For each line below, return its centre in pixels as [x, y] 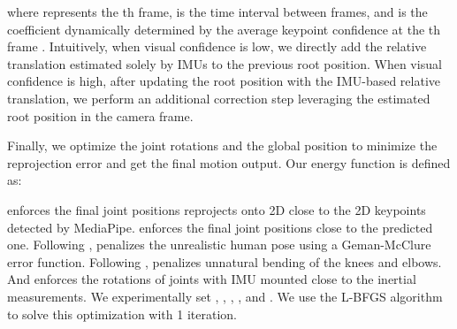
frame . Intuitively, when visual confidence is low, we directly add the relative [217, 46]
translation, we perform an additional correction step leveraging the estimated [219, 98]
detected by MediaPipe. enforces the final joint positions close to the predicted [220, 227]
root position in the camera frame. [100, 115]
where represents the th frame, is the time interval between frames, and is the [217, 11]
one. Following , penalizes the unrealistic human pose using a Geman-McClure [219, 245]
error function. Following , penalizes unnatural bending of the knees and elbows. [225, 261]
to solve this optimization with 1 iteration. [122, 314]
